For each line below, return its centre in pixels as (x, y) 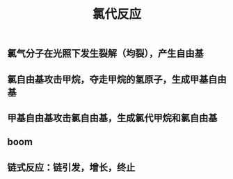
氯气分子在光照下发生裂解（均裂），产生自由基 (105, 54)
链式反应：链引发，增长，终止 (71, 167)
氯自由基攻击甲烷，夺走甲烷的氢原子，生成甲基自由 (117, 79)
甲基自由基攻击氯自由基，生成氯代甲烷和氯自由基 (112, 118)
